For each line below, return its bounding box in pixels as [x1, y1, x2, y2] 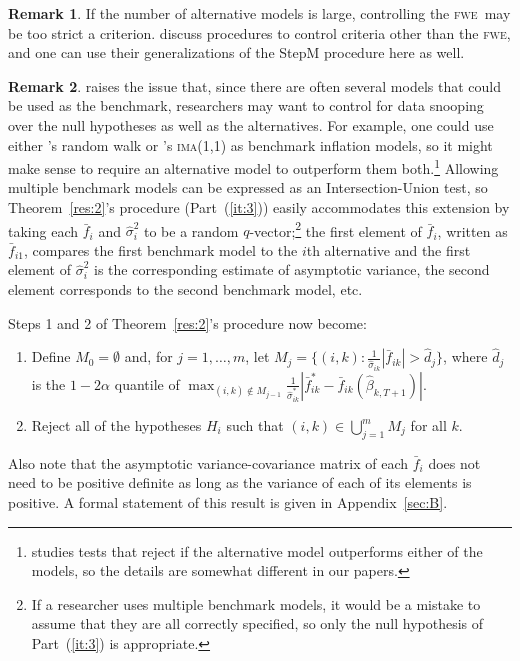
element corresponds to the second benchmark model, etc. [8, 279, 363, 300]
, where [443, 346, 488, 367]
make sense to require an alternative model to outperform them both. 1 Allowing [8, 155, 499, 178]
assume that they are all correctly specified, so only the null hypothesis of [31, 613, 484, 634]
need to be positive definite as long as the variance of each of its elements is [8, 472, 472, 493]
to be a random [143, 220, 239, 241]
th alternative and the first [306, 239, 471, 260]
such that [226, 415, 284, 436]
